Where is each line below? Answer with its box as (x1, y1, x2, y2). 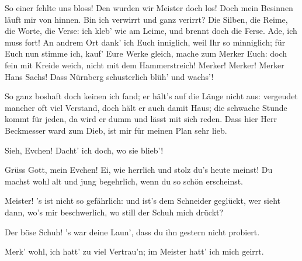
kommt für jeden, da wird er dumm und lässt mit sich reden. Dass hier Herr (5, 113, 277, 125)
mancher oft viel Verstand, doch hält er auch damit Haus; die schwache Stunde (5, 101, 287, 113)
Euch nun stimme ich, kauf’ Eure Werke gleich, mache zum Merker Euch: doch (5, 47, 287, 60)
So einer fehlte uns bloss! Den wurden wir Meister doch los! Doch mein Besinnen (5, 2, 293, 13)
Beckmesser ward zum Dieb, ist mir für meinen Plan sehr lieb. (5, 124, 227, 136)
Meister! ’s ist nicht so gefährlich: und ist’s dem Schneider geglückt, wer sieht (5, 194, 280, 207)
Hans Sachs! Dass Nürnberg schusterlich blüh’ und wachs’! (5, 70, 214, 82)
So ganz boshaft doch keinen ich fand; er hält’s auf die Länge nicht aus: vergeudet (5, 90, 298, 102)
